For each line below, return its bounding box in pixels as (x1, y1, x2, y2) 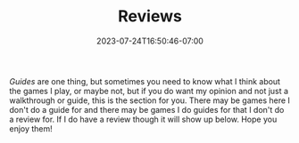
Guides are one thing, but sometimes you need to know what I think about (9, 75, 281, 86)
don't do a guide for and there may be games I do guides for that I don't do (9, 104, 285, 115)
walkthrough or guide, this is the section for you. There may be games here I (9, 95, 290, 106)
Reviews (117, 6, 183, 27)
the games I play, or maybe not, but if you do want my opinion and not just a (9, 85, 288, 96)
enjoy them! (9, 123, 54, 134)
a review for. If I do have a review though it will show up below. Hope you (9, 114, 278, 124)
